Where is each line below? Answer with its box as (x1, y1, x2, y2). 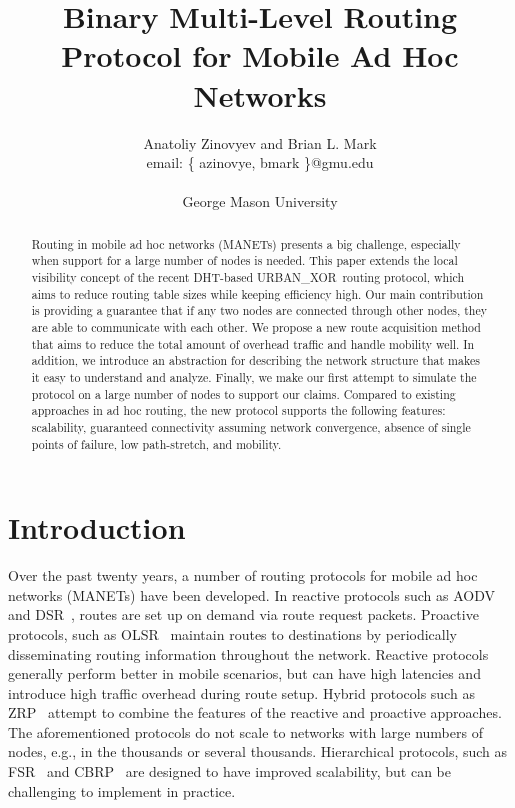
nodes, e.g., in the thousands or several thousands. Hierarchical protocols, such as (8, 741, 508, 762)
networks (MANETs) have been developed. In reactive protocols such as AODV (8, 584, 495, 605)
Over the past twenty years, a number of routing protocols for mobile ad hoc (8, 565, 478, 586)
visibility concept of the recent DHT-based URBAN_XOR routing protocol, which (31, 268, 465, 285)
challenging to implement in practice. (8, 780, 236, 801)
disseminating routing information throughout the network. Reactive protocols (8, 643, 489, 664)
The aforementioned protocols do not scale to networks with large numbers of (8, 721, 483, 742)
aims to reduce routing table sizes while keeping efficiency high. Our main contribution (31, 285, 484, 302)
